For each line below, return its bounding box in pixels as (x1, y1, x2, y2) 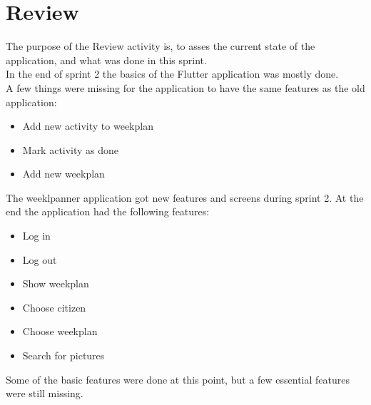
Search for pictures (22, 348, 105, 363)
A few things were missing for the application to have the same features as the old (6, 80, 365, 95)
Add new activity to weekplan (22, 118, 153, 133)
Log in (22, 228, 51, 243)
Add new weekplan (22, 166, 105, 181)
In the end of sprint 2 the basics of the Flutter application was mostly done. (6, 66, 339, 81)
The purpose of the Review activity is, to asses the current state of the (6, 39, 315, 53)
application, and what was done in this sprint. (6, 52, 207, 67)
